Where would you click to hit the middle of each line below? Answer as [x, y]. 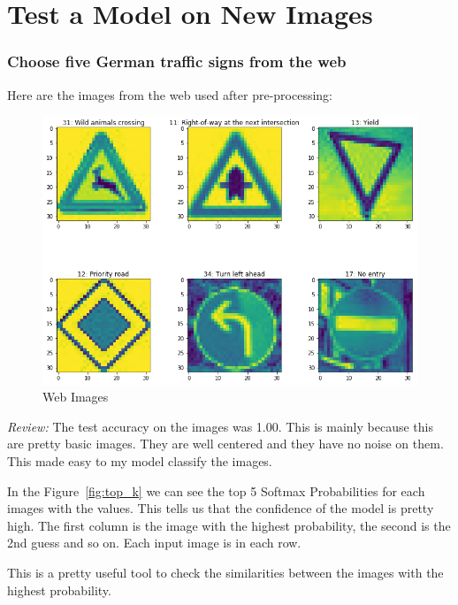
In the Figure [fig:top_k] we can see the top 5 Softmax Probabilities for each [216, 490]
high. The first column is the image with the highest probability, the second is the [229, 525]
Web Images [76, 397]
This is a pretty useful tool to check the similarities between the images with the [225, 572]
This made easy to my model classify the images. [140, 461]
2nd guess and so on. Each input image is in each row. [154, 543]
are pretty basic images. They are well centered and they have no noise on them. [225, 444]
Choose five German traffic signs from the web [177, 61]
